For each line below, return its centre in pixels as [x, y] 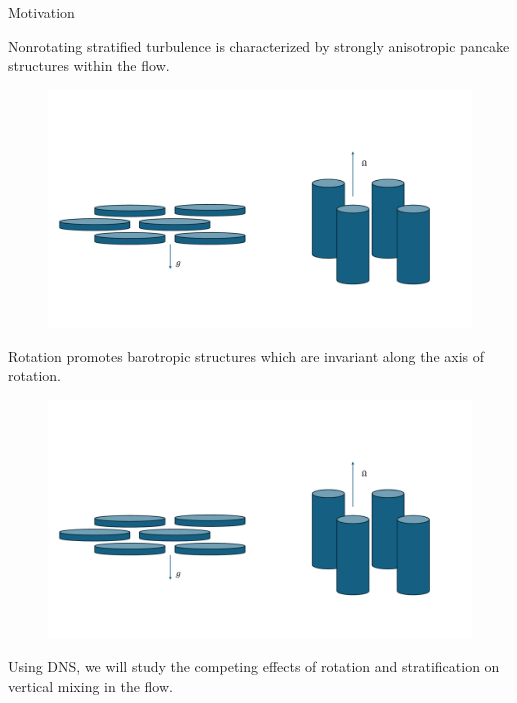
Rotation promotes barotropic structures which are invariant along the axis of [246, 355]
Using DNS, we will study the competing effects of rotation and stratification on [254, 666]
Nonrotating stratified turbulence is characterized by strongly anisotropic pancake [259, 45]
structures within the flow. [89, 65]
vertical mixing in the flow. [90, 685]
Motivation [41, 12]
